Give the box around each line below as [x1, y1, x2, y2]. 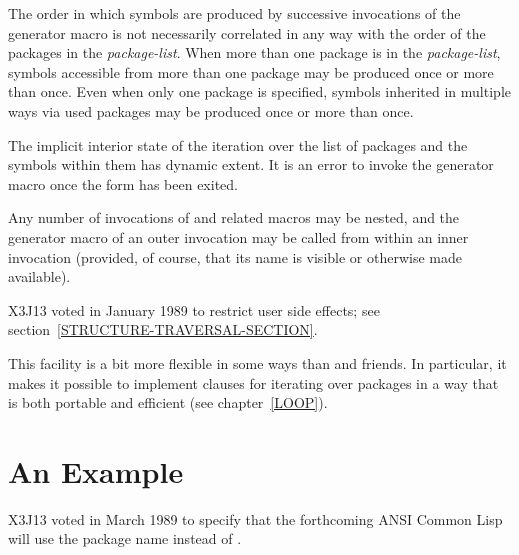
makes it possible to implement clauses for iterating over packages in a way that [8, 372, 499, 393]
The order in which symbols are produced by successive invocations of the [8, 3, 461, 23]
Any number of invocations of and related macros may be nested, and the [8, 207, 460, 228]
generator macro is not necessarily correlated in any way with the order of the [8, 22, 486, 43]
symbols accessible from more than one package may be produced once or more [8, 61, 494, 82]
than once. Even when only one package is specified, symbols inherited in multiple [8, 81, 511, 102]
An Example [8, 450, 184, 491]
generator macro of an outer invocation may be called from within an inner [8, 226, 469, 247]
